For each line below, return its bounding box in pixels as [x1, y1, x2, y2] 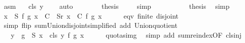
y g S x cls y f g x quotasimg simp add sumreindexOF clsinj [10, 29, 242, 40]
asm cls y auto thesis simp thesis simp [3, 1, 230, 11]
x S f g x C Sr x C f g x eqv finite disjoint [3, 10, 179, 21]
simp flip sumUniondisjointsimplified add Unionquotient [3, 20, 177, 30]
